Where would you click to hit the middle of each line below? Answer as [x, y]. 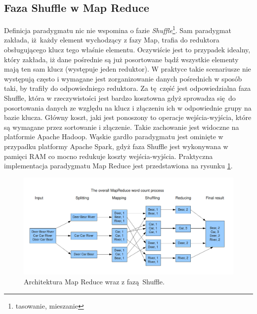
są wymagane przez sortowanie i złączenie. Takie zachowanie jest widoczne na [122, 127]
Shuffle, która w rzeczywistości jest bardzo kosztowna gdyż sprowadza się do [120, 98]
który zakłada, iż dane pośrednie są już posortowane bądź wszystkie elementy [121, 59]
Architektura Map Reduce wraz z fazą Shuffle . [94, 282]
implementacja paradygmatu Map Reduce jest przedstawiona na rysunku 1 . [118, 166]
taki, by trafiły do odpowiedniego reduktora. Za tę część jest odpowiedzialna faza [128, 88]
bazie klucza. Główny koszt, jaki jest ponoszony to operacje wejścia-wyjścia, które [128, 117]
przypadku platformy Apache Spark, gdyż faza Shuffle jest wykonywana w [116, 146]
